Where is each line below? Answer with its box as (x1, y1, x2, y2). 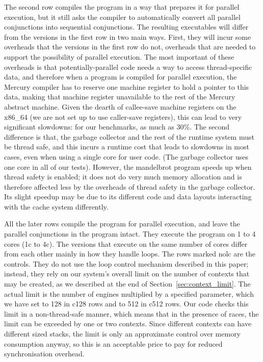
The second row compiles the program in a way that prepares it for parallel (4, 2, 240, 12)
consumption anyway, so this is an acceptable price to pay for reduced (4, 338, 223, 349)
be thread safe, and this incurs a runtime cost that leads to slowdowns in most (4, 141, 249, 152)
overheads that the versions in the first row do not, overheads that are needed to (4, 41, 256, 52)
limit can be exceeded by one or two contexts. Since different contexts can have (4, 318, 252, 329)
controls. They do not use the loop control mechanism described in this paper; (4, 258, 249, 269)
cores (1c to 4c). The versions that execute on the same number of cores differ (4, 238, 248, 249)
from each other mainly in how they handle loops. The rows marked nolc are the (4, 248, 256, 259)
